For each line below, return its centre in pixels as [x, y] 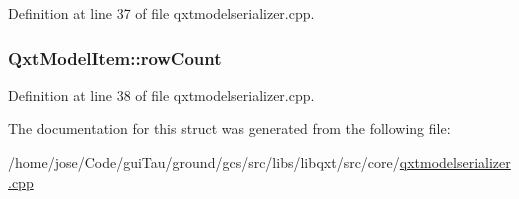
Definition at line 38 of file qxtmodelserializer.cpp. [161, 94]
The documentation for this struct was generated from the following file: [229, 128]
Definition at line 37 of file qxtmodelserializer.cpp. [161, 13]
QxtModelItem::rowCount [115, 57]
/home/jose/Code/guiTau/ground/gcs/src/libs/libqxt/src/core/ [204, 162]
